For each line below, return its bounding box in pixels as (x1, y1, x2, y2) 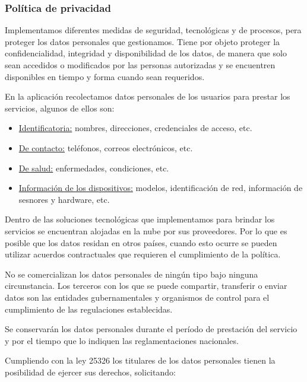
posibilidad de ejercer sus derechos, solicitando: (5, 365, 176, 378)
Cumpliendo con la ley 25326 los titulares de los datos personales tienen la (5, 354, 276, 367)
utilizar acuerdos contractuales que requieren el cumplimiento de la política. (5, 248, 281, 260)
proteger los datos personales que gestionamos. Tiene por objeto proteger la (5, 35, 280, 47)
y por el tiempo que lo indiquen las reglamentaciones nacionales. (5, 334, 239, 346)
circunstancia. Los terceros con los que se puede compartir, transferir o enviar (5, 279, 287, 292)
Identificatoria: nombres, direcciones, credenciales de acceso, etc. (18, 122, 252, 134)
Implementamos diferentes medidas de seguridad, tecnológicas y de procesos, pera (5, 24, 302, 36)
